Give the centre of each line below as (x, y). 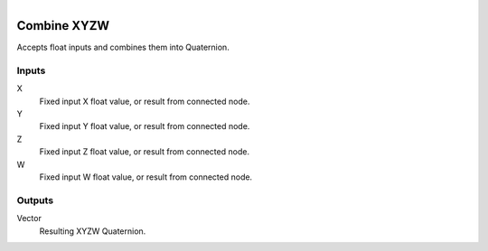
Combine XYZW (63, 26)
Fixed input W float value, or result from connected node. (146, 177)
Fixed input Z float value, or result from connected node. (145, 152)
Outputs (35, 200)
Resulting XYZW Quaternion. (93, 231)
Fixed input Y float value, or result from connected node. (145, 126)
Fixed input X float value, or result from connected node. (145, 101)
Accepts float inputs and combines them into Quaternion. (123, 47)
